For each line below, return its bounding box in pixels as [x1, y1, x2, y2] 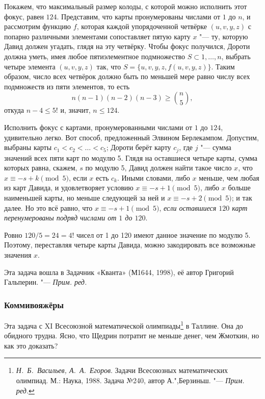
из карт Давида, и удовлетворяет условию [4, 182, 134, 193]
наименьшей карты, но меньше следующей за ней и [4, 192, 165, 203]
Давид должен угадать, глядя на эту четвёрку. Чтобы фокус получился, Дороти [4, 41, 250, 52]
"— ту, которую [199, 31, 248, 41]
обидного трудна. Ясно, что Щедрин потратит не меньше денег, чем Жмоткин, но [4, 330, 259, 341]
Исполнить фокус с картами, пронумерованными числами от [4, 121, 193, 132]
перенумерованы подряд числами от [4, 212, 117, 223]
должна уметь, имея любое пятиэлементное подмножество [4, 51, 185, 61]
